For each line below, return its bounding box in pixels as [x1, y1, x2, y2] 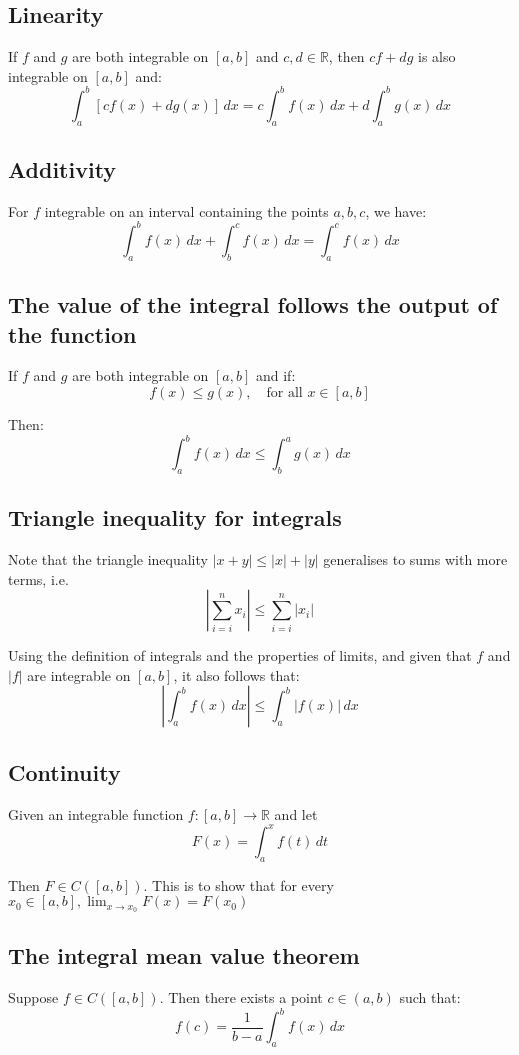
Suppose [8, 987, 59, 1008]
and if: [255, 365, 296, 386]
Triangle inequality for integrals [8, 502, 342, 533]
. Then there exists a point [159, 987, 323, 1008]
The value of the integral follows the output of [8, 289, 498, 320]
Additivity [8, 154, 117, 185]
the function [8, 318, 137, 349]
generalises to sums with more [323, 549, 508, 570]
